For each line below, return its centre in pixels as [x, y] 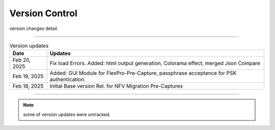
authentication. [68, 80]
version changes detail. [34, 28]
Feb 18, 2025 [28, 86]
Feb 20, [22, 60]
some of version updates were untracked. [67, 114]
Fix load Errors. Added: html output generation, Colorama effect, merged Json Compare [155, 63]
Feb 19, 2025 [28, 76]
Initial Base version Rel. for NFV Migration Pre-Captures [116, 86]
